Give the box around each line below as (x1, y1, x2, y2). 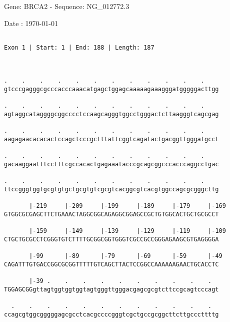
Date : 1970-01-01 (4, 18, 58, 28)
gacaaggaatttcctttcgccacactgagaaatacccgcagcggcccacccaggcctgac (4, 161, 219, 168)
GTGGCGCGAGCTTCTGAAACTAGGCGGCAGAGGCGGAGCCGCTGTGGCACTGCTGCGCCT (4, 210, 219, 218)
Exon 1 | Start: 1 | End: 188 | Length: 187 (4, 44, 154, 51)
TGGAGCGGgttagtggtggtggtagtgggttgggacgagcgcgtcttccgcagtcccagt (4, 285, 219, 293)
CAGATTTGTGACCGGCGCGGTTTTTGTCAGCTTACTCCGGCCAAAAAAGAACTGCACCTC (4, 260, 219, 268)
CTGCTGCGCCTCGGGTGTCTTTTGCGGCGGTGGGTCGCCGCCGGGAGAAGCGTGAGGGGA (4, 235, 219, 243)
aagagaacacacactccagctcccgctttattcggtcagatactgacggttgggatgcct (4, 136, 219, 143)
